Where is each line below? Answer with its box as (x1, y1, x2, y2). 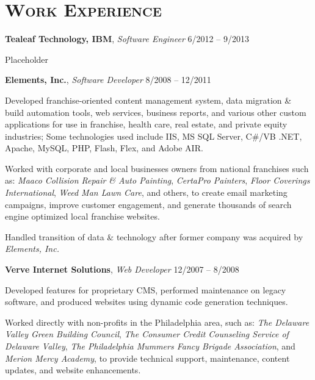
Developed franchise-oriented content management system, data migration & (5, 93, 292, 106)
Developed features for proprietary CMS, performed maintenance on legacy (5, 283, 286, 296)
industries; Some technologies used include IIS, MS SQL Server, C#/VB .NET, (5, 129, 302, 142)
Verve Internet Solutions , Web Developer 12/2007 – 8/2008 (5, 263, 239, 276)
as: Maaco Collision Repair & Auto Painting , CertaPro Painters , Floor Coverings (5, 174, 310, 187)
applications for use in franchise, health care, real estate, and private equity (5, 118, 288, 131)
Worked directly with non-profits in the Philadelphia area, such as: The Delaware (5, 315, 310, 328)
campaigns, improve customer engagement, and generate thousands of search (5, 198, 292, 210)
